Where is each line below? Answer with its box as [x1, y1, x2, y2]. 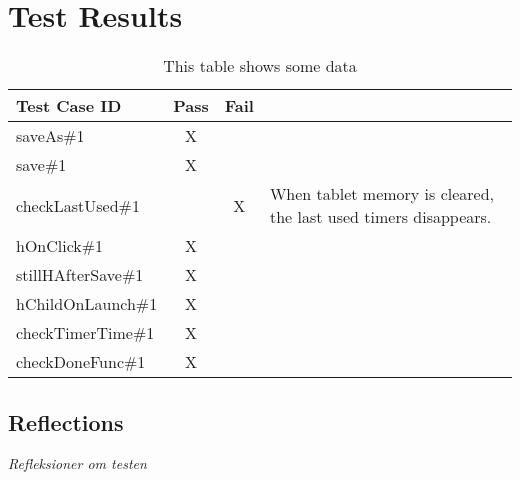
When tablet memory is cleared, [269, 182, 495, 206]
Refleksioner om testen [8, 453, 147, 474]
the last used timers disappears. [269, 205, 492, 229]
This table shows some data [163, 54, 357, 78]
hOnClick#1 [16, 234, 104, 258]
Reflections [8, 406, 124, 437]
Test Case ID [16, 94, 122, 118]
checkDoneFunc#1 [16, 350, 146, 374]
